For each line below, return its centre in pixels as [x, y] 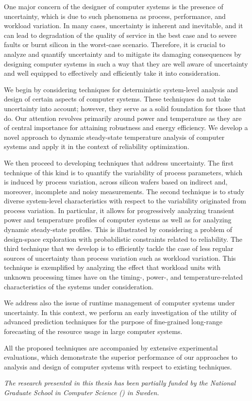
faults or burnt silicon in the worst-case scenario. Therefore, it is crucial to [115, 44]
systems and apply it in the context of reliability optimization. [97, 146]
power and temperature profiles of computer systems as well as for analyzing [118, 220]
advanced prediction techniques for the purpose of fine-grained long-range [113, 322]
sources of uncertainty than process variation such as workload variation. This [120, 258]
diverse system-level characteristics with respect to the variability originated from [125, 201]
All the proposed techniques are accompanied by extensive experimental [111, 347]
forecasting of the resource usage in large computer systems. [93, 331]
